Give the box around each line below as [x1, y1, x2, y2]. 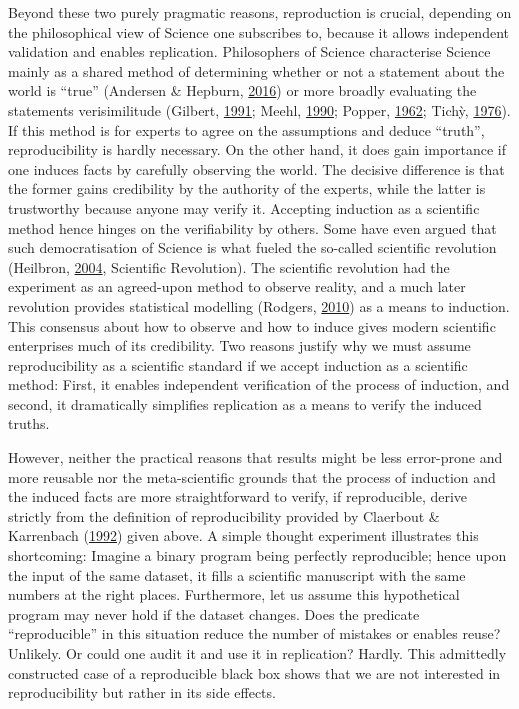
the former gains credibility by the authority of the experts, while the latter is [8, 178, 486, 199]
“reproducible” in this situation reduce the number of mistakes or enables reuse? [8, 623, 501, 644]
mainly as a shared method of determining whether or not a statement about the [8, 60, 505, 81]
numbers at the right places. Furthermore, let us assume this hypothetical [8, 584, 460, 605]
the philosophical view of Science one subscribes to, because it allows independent [8, 21, 509, 42]
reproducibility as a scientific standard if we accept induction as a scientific [8, 354, 468, 375]
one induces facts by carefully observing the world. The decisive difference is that [8, 158, 505, 179]
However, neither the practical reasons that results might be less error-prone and [8, 447, 503, 468]
